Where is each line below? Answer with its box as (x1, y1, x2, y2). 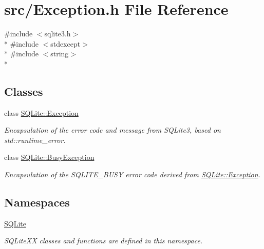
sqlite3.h (44, 28, 71, 39)
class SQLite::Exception (4, 107, 79, 118)
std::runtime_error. (4, 134, 66, 145)
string (50, 48, 69, 59)
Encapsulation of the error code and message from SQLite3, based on (4, 125, 221, 135)
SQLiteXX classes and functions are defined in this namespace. (4, 235, 203, 246)
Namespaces (4, 194, 70, 210)
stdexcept (50, 38, 81, 49)
